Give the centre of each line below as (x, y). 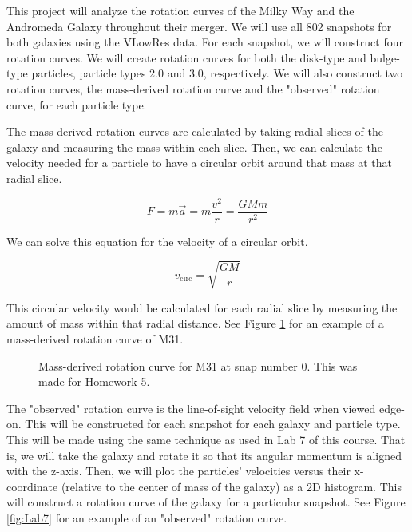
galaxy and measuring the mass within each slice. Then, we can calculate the (194, 147)
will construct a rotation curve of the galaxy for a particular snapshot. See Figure (206, 502)
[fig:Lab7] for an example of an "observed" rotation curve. (147, 517)
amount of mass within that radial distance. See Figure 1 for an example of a (195, 323)
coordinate (32, 486)
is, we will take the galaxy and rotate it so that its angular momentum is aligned (204, 455)
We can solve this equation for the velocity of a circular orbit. (157, 241)
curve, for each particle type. (77, 104)
